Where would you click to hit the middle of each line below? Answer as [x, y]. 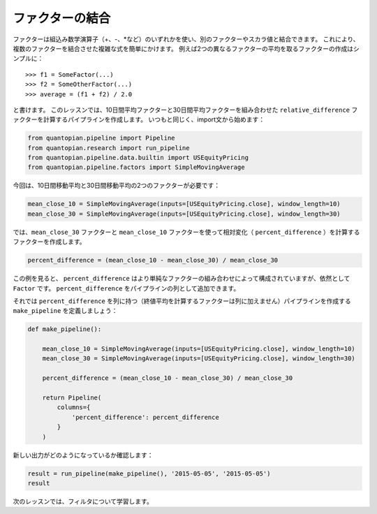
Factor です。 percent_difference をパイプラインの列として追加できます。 [126, 288]
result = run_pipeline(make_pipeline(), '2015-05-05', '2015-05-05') [149, 473]
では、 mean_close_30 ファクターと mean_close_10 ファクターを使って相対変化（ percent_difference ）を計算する [186, 232]
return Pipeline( [72, 398]
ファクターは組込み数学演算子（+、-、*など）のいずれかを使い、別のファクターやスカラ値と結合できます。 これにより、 [186, 39]
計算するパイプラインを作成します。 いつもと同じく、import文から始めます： [154, 119]
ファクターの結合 [62, 18]
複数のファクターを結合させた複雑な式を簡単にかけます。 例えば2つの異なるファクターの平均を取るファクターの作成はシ [186, 48]
